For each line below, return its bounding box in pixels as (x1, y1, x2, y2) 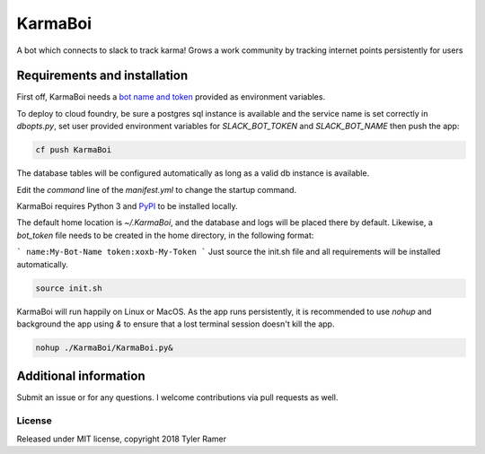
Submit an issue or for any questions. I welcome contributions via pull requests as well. (16, 392, 339, 403)
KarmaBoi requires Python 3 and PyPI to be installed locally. (16, 200, 238, 211)
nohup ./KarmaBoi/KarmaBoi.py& (35, 342, 174, 353)
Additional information (16, 369, 145, 384)
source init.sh (35, 283, 102, 293)
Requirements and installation (16, 68, 189, 83)
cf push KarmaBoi (35, 144, 112, 155)
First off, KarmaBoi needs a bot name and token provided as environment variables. (16, 92, 326, 102)
